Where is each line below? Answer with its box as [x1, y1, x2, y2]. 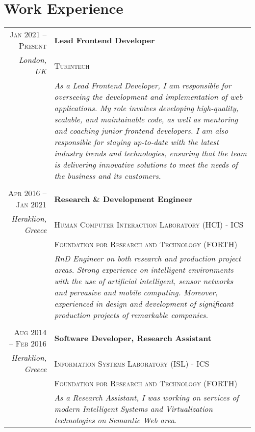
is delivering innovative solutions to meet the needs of [54, 159, 238, 171]
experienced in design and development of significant [54, 298, 233, 310]
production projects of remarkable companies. [54, 309, 208, 321]
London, [19, 54, 47, 66]
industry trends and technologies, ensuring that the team [54, 147, 247, 159]
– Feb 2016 [9, 338, 47, 349]
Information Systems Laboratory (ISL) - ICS [54, 357, 209, 369]
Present [19, 40, 47, 52]
